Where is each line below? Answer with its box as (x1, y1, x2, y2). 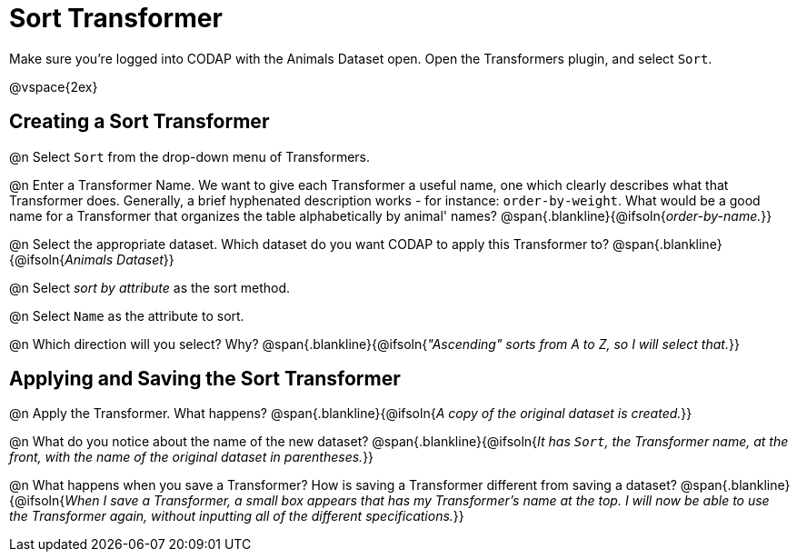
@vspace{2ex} (9, 78, 98, 95)
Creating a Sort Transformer (9, 110, 270, 134)
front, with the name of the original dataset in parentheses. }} (9, 449, 374, 465)
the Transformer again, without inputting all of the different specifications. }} (9, 508, 464, 524)
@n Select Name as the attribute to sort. (9, 307, 244, 324)
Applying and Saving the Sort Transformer (9, 367, 401, 391)
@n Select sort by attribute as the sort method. (9, 279, 291, 295)
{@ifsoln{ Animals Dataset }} (9, 251, 174, 267)
